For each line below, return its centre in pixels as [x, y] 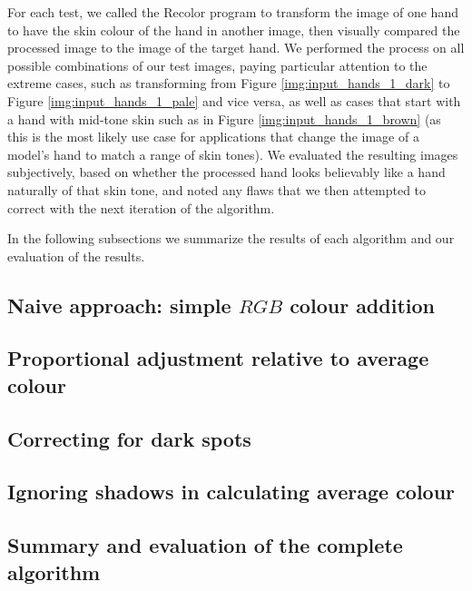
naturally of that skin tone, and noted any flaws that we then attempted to [217, 189]
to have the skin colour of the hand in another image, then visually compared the [234, 30]
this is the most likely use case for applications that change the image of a [213, 137]
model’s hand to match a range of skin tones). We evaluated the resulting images [233, 154]
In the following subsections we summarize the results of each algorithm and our [231, 238]
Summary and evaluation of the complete [205, 545]
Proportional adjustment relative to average [218, 358]
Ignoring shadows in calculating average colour [231, 492]
